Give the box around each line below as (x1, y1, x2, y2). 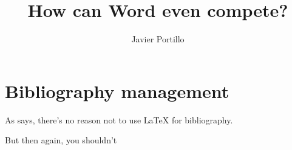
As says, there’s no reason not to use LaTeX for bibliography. (5, 113, 233, 126)
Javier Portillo (131, 33, 185, 45)
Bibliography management (5, 78, 229, 103)
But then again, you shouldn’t (5, 134, 117, 146)
